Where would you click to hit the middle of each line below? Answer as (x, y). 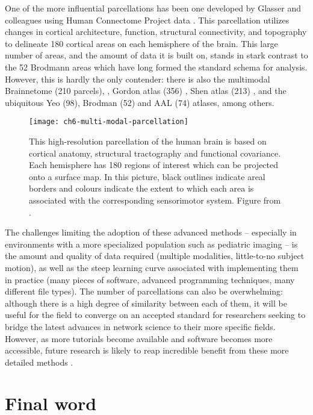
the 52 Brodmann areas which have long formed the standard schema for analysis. (156, 67)
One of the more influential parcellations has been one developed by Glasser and (153, 8)
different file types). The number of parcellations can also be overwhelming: (144, 291)
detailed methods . (39, 362)
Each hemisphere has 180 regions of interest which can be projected (154, 165)
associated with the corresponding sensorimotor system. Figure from (155, 200)
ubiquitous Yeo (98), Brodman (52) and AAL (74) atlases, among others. (140, 102)
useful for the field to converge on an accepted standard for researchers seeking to (155, 315)
